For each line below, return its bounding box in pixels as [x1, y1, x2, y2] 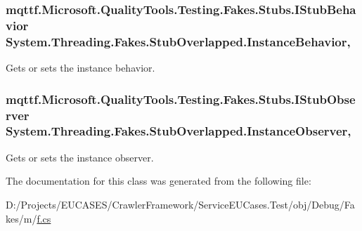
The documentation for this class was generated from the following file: [6, 173, 311, 188]
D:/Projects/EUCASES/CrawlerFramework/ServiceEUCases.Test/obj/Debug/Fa [6, 197, 355, 211]
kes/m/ [6, 211, 37, 225]
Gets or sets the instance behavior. [6, 60, 155, 75]
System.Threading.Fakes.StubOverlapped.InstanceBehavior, [6, 32, 351, 50]
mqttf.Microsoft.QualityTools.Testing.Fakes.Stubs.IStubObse [6, 90, 356, 107]
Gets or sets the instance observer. [6, 150, 154, 164]
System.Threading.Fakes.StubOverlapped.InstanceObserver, [6, 122, 351, 140]
